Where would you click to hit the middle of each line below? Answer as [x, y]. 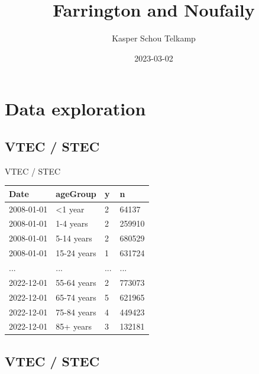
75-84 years [76, 312]
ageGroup [76, 193]
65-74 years [76, 297]
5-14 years [74, 238]
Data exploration [75, 109]
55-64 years [76, 282]
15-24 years [76, 253]
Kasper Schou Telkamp [154, 38]
